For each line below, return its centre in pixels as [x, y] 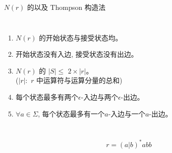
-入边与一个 [127, 113]
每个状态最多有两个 [47, 96]
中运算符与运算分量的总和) [79, 80]
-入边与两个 [100, 96]
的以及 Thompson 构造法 [66, 7]
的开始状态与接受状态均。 [81, 37]
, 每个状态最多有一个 [71, 113]
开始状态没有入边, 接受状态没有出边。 [77, 54]
